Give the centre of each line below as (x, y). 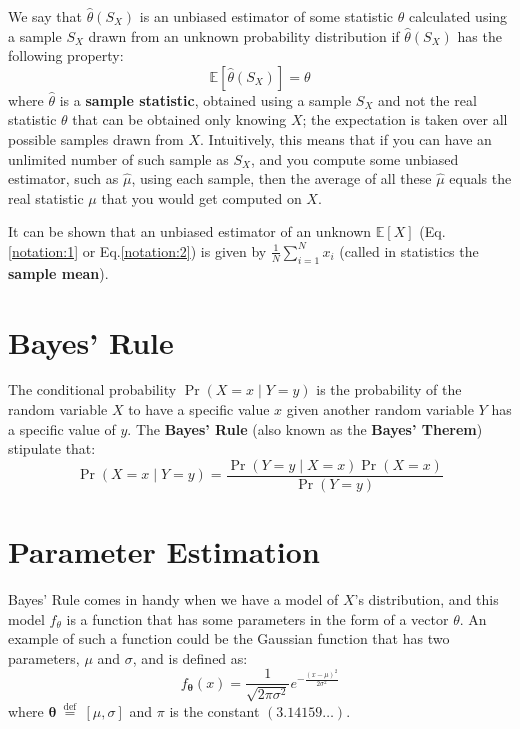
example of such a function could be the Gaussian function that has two (229, 638)
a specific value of (62, 428)
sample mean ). (58, 272)
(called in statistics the (409, 250)
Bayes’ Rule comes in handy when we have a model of (173, 599)
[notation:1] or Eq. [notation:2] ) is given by (137, 250)
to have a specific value (199, 409)
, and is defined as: (190, 657)
